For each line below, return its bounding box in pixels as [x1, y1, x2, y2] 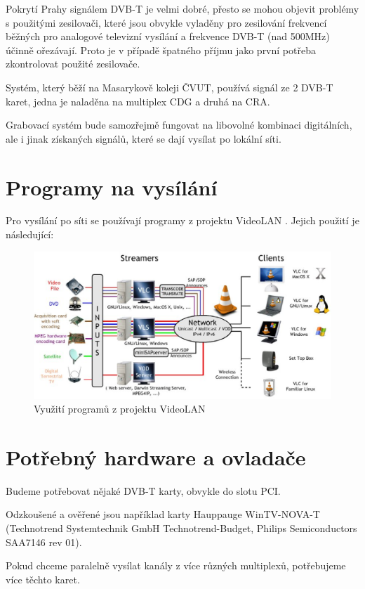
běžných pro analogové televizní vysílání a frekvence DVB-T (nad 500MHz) [6, 29, 330, 44]
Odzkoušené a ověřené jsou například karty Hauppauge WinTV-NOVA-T [6, 507, 320, 522]
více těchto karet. [6, 571, 80, 586]
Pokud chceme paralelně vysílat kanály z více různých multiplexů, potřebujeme [6, 558, 346, 573]
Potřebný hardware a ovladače [6, 442, 306, 471]
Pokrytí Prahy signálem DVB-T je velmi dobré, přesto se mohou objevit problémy [6, 1, 359, 15]
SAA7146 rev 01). [6, 534, 82, 549]
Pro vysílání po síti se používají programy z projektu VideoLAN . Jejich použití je [6, 213, 359, 228]
